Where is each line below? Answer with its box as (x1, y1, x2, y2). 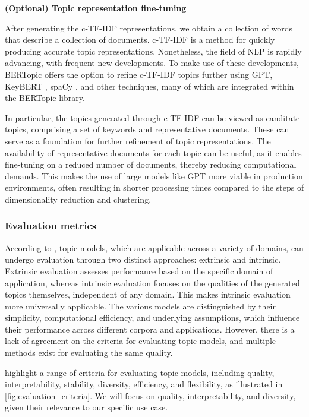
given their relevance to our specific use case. (5, 401, 168, 413)
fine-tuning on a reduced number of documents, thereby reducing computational (5, 158, 297, 170)
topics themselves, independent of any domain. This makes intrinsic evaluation (5, 288, 291, 301)
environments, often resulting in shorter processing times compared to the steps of (5, 181, 304, 194)
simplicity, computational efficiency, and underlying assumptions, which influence (5, 311, 300, 324)
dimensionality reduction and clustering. (5, 192, 152, 205)
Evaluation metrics (5, 218, 97, 233)
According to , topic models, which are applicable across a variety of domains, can (5, 241, 304, 254)
